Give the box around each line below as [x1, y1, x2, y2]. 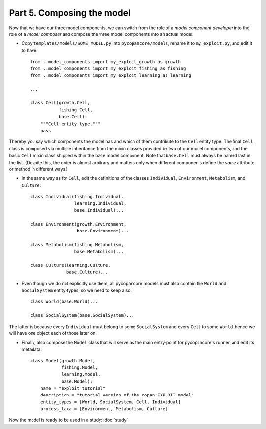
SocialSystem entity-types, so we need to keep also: [21, 287, 132, 293]
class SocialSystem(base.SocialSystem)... [30, 313, 134, 318]
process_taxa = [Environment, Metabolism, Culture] [40, 406, 168, 412]
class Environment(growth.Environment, [30, 221, 127, 227]
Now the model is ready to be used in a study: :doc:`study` [9, 417, 128, 423]
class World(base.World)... [30, 298, 98, 304]
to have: [21, 47, 38, 53]
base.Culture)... [66, 269, 108, 275]
